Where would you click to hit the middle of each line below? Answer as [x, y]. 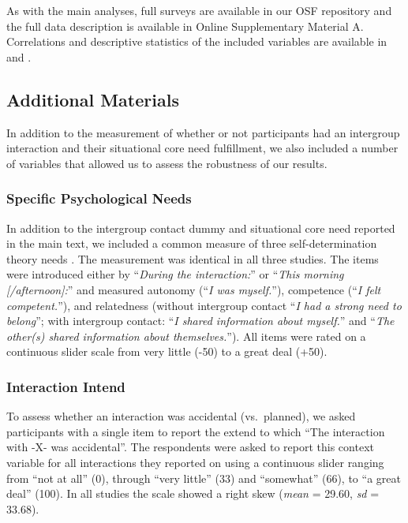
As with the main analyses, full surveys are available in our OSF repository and [199, 10]
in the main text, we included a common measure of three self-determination [192, 243]
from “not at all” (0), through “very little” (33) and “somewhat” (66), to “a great [204, 478]
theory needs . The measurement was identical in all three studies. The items [193, 258]
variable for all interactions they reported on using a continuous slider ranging [195, 462]
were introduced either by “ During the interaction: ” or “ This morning [175, 274]
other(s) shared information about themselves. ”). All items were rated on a [186, 336]
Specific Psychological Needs [99, 198]
